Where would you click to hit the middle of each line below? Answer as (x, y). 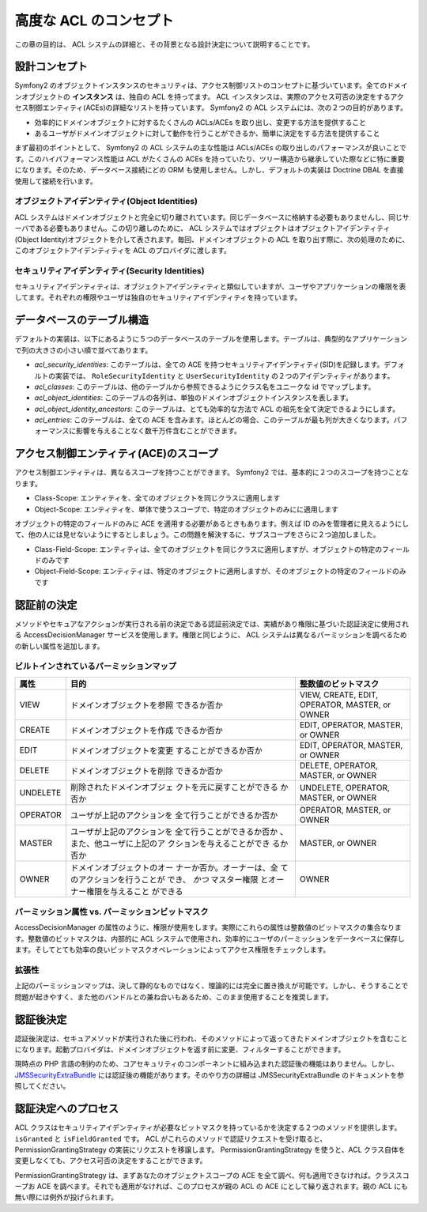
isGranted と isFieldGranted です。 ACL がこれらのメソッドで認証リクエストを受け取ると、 (171, 1138)
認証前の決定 (46, 605)
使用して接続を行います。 (56, 181)
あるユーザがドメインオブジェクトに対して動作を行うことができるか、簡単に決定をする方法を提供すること (207, 134)
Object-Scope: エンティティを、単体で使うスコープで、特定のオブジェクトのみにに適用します (187, 509)
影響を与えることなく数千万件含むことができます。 (158, 431)
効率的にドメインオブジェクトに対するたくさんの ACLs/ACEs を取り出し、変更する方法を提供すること (200, 122)
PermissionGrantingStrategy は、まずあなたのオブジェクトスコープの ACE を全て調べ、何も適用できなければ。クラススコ (212, 1175)
